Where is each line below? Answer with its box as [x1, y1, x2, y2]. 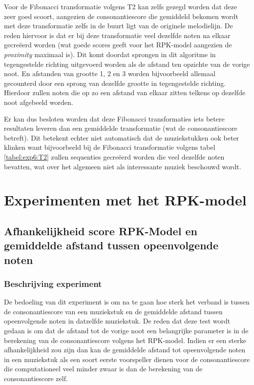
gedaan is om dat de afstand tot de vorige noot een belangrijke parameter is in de [4, 325, 249, 336]
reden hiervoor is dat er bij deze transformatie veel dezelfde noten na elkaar [4, 30, 231, 40]
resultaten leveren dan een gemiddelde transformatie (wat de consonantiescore [4, 123, 237, 133]
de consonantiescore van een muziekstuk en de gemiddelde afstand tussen [4, 306, 223, 316]
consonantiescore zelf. [4, 373, 68, 383]
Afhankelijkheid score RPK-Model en [4, 223, 197, 238]
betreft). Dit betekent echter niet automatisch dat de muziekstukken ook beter [4, 132, 239, 142]
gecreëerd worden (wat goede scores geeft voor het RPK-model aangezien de [4, 40, 232, 50]
